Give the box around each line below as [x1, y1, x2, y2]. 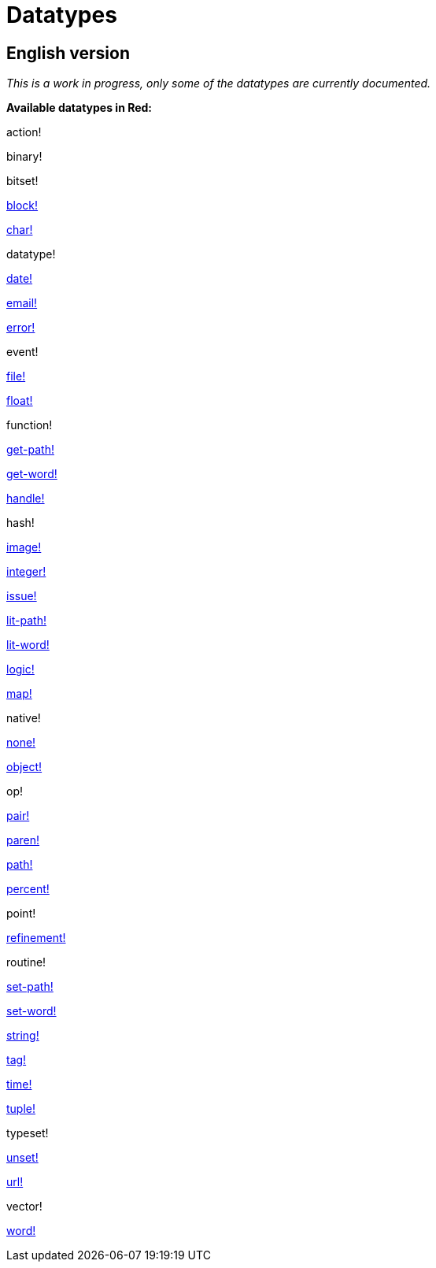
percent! [6, 882, 50, 896]
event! [6, 345, 39, 359]
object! [6, 760, 42, 774]
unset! [6, 1151, 39, 1165]
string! [6, 1029, 39, 1043]
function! [6, 418, 53, 432]
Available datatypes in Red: [6, 101, 153, 115]
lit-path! [6, 614, 46, 628]
